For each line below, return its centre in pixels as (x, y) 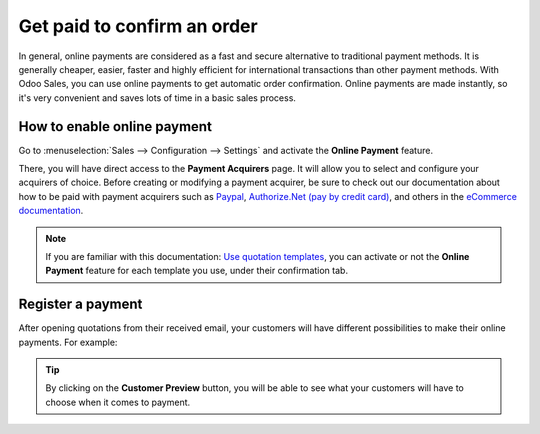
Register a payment (80, 304)
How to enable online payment (115, 126)
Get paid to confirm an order (138, 26)
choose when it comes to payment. (118, 402)
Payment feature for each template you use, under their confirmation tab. (197, 271)
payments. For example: (68, 342)
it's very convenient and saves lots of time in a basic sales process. (157, 97)
